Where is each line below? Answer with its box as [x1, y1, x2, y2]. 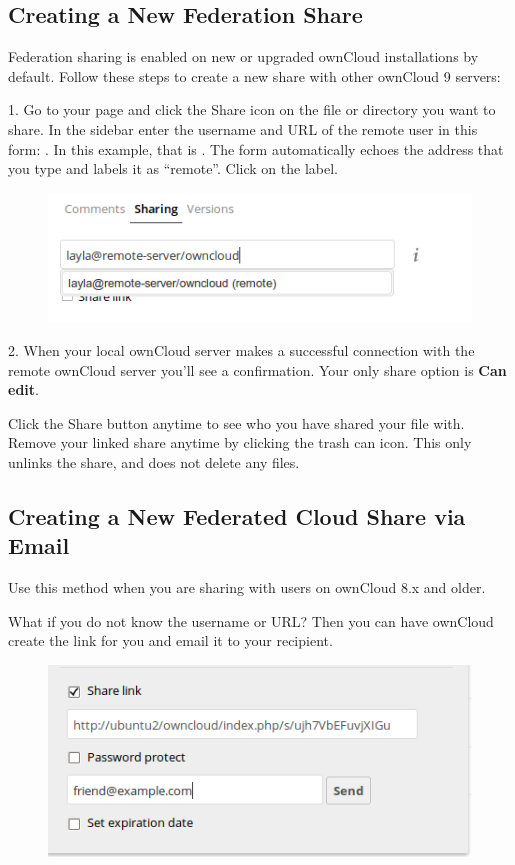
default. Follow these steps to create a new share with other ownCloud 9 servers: [8, 65, 501, 86]
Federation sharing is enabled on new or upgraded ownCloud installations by [8, 46, 479, 67]
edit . [8, 379, 39, 400]
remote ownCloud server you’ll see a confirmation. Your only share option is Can [8, 359, 507, 380]
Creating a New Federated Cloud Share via [8, 500, 466, 531]
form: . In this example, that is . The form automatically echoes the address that [8, 138, 504, 159]
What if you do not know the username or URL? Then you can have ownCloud [8, 610, 494, 631]
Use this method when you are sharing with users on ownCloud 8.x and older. [8, 577, 486, 598]
